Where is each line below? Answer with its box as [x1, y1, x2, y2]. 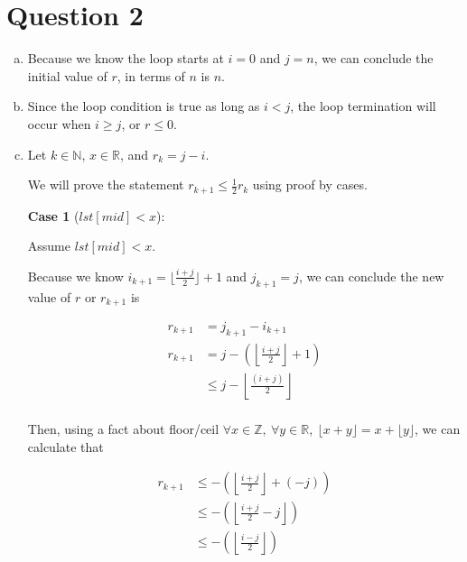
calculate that [27, 437, 104, 456]
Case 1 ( [27, 206, 79, 225]
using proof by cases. [252, 175, 368, 194]
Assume [27, 236, 70, 255]
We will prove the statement [27, 175, 184, 194]
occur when [27, 114, 91, 133]
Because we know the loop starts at [27, 49, 224, 68]
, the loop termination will [290, 97, 436, 115]
